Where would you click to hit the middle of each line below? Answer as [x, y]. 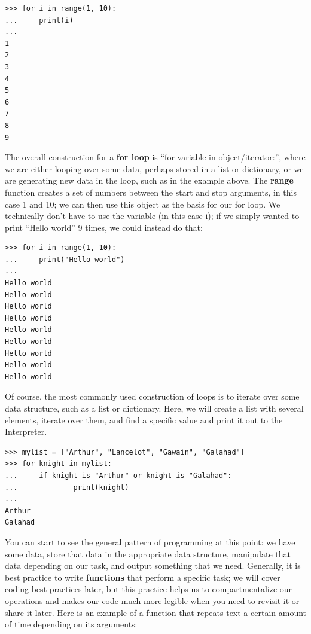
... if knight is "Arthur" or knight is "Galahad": [118, 475]
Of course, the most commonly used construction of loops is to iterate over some [152, 396]
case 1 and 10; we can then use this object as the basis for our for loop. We [143, 204]
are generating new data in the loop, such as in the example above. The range [149, 180]
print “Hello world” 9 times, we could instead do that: [104, 227]
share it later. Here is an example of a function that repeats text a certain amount [156, 612]
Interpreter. [26, 432]
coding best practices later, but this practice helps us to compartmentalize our [149, 589]
